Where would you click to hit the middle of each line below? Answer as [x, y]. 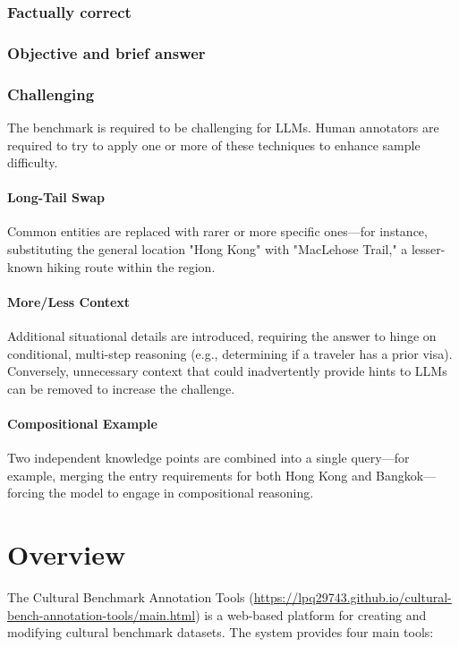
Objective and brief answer [106, 52]
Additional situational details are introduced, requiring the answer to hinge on [222, 336]
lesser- [428, 249]
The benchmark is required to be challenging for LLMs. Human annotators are [223, 127]
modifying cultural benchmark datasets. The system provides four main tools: [221, 632]
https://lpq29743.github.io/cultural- [353, 597]
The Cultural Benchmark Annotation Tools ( [131, 597]
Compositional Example [82, 424]
